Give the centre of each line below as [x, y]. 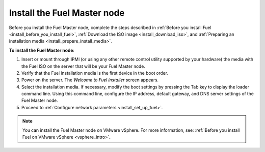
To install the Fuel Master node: [42, 50]
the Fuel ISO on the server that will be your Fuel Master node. [83, 66]
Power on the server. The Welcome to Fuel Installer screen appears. [90, 80]
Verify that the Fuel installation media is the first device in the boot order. [95, 73]
